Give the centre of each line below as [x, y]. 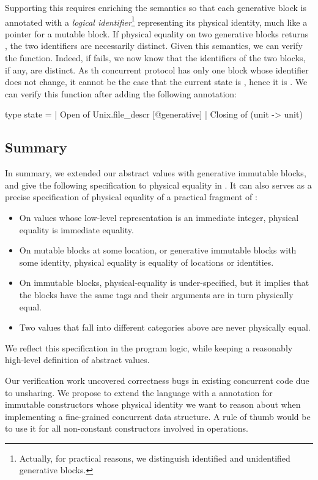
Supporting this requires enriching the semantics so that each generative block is [156, 7]
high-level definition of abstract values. [77, 360]
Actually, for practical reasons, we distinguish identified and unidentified [155, 458]
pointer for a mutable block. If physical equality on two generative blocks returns [157, 33]
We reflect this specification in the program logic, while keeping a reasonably [149, 347]
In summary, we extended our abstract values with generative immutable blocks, [156, 173]
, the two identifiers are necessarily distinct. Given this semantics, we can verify [154, 46]
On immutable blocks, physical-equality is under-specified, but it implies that [164, 283]
